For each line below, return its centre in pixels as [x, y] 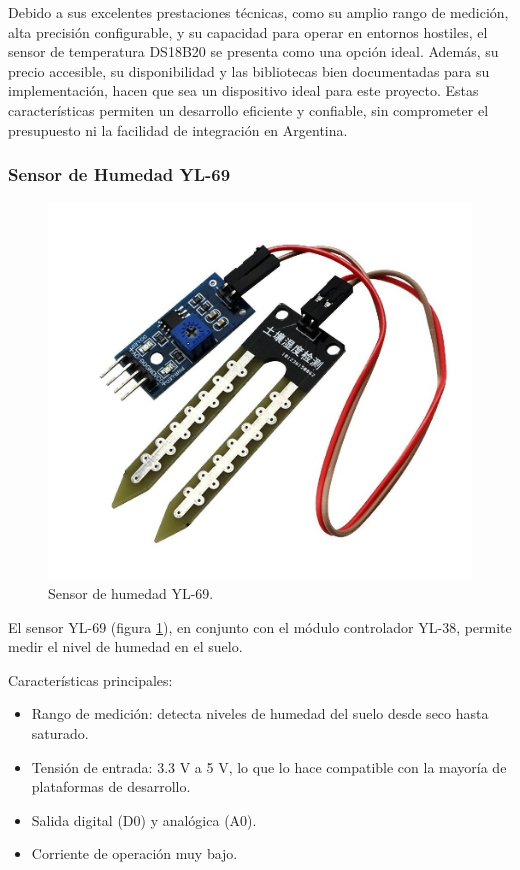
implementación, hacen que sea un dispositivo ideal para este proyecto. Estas [243, 90]
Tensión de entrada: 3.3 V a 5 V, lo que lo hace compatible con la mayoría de [269, 766]
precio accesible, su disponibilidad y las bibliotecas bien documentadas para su [249, 70]
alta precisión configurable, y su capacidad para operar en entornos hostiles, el [248, 31]
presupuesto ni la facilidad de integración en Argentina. [178, 129]
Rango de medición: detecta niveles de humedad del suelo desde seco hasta [260, 713]
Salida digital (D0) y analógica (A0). [144, 819]
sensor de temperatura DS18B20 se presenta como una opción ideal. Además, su [253, 51]
